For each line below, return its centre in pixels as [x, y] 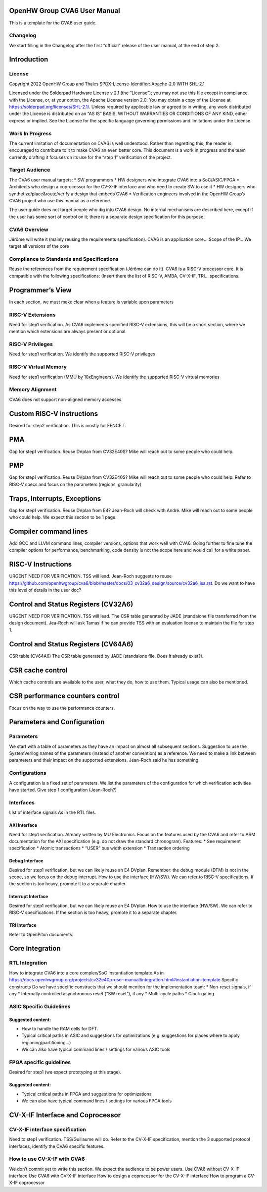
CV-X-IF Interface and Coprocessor [65, 1115]
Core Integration [35, 948]
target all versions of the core [39, 246]
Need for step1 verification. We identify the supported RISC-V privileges [82, 354]
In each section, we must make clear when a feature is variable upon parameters [91, 302]
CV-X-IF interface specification [47, 1129]
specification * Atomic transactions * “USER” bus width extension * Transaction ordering [99, 848]
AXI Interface [23, 825]
